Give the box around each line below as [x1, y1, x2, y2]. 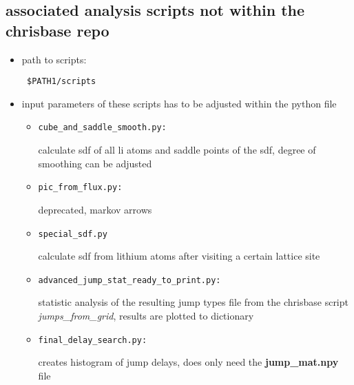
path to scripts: [21, 52, 87, 66]
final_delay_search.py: [38, 335, 147, 345]
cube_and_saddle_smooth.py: [38, 123, 167, 133]
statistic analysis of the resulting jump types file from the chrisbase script [38, 295, 348, 309]
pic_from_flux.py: [38, 183, 123, 193]
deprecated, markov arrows [38, 202, 152, 216]
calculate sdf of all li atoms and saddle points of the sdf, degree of [38, 143, 316, 157]
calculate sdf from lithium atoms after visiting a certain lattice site [38, 249, 320, 263]
